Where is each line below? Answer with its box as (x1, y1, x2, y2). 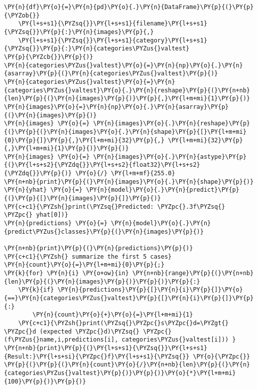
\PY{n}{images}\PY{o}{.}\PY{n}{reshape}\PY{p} (93, 120, 250, 127)
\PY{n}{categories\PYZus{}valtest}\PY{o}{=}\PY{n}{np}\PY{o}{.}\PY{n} (4, 61, 243, 69)
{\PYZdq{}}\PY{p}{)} (4, 170, 72, 177)
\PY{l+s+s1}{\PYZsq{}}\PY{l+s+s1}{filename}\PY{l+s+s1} (18, 20, 208, 27)
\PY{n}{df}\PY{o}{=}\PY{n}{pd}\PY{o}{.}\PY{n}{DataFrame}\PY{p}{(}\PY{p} (4, 3, 254, 10)
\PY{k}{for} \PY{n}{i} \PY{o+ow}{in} (4, 270, 129, 277)
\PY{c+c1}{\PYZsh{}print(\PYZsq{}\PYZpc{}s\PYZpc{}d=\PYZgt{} (18, 319, 229, 327)
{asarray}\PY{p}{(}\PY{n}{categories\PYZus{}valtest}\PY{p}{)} (4, 70, 218, 77)
